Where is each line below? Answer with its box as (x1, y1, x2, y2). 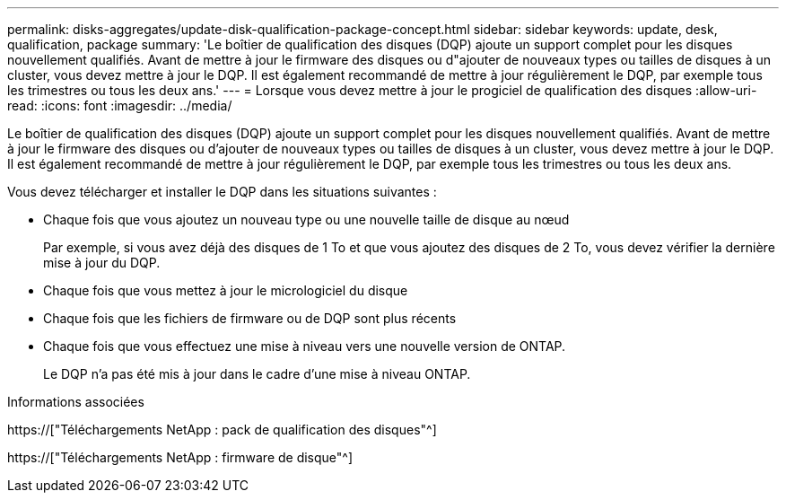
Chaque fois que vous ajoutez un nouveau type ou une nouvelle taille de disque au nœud (43, 212, 570, 227)
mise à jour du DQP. (43, 255, 161, 270)
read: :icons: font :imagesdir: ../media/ (7, 98, 232, 113)
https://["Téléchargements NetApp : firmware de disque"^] (7, 450, 354, 465)
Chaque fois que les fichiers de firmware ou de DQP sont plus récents (43, 311, 457, 326)
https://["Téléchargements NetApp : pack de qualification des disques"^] (7, 422, 437, 437)
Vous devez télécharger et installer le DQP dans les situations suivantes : (7, 184, 437, 199)
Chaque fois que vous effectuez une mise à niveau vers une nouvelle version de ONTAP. (43, 338, 566, 354)
